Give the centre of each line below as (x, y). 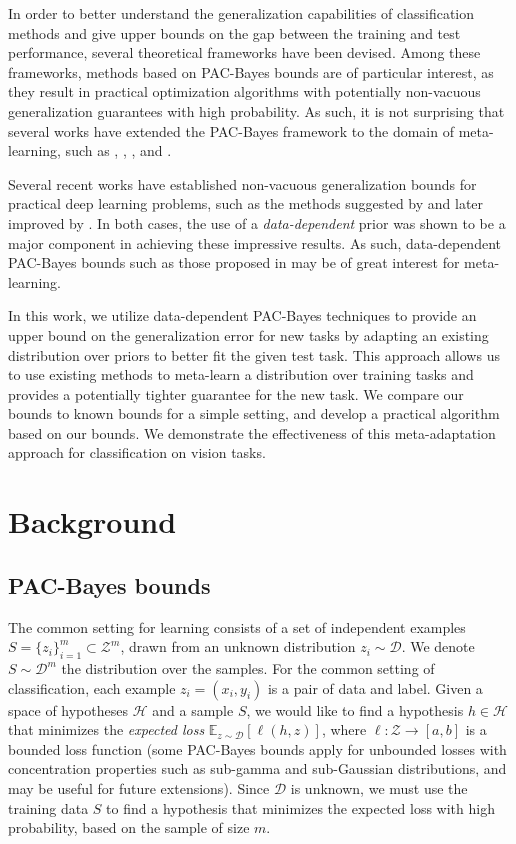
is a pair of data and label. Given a (375, 687)
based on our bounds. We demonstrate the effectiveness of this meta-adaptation (252, 432)
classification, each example (92, 687)
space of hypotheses (68, 709)
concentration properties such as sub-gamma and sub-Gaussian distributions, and (257, 768)
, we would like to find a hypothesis (355, 709)
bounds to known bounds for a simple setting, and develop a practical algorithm (254, 413)
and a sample (193, 709)
